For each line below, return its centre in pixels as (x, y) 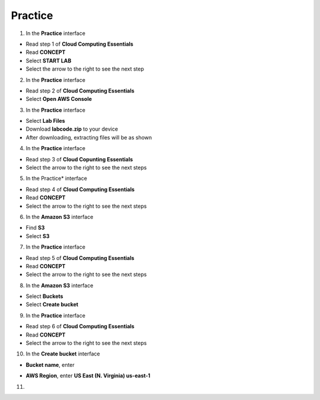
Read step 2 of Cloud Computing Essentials (80, 91)
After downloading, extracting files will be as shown (89, 137)
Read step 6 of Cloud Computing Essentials (80, 326)
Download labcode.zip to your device (72, 129)
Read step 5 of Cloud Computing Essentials (80, 258)
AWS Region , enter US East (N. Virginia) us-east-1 (88, 376)
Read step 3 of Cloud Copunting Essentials (79, 159)
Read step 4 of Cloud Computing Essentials (80, 189)
